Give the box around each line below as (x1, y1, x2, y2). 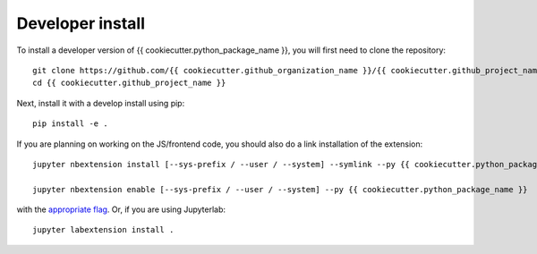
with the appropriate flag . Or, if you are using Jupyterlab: (16, 204, 226, 215)
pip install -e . (32, 119, 108, 129)
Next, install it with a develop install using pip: (16, 97, 185, 108)
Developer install (16, 13, 146, 33)
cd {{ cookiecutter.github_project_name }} (32, 78, 226, 89)
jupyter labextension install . (32, 224, 175, 235)
